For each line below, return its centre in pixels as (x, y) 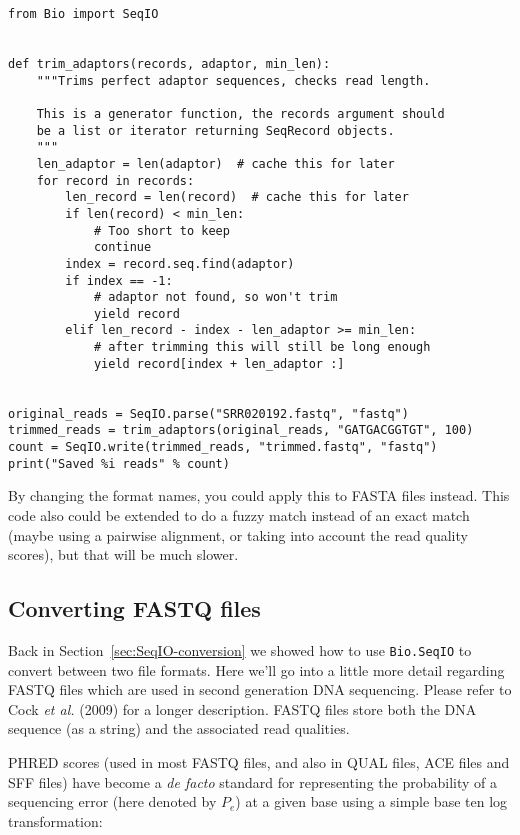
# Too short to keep (161, 230)
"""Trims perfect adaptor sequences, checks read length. (233, 80)
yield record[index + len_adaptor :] (219, 363)
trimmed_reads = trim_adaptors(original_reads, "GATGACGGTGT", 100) (241, 430)
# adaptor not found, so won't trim (215, 297)
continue (122, 247)
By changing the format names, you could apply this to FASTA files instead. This (259, 495)
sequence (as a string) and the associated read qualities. (179, 728)
